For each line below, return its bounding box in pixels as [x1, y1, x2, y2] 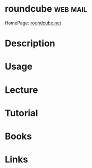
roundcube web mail [5, 3, 87, 15]
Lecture [5, 84, 39, 95]
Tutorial [5, 107, 39, 119]
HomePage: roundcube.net [5, 20, 62, 26]
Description [5, 38, 55, 49]
